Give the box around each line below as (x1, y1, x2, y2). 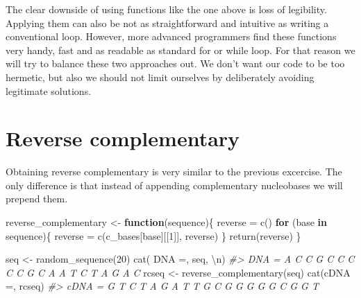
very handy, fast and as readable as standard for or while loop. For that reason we (6, 42, 355, 57)
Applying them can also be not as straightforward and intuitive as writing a (6, 15, 329, 30)
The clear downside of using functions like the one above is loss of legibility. (6, 2, 327, 16)
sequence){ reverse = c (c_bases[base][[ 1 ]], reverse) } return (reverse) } (6, 228, 301, 243)
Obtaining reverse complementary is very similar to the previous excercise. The (6, 164, 342, 179)
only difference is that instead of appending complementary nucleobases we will (6, 177, 343, 192)
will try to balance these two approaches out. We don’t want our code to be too (6, 56, 345, 71)
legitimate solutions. (6, 83, 92, 98)
